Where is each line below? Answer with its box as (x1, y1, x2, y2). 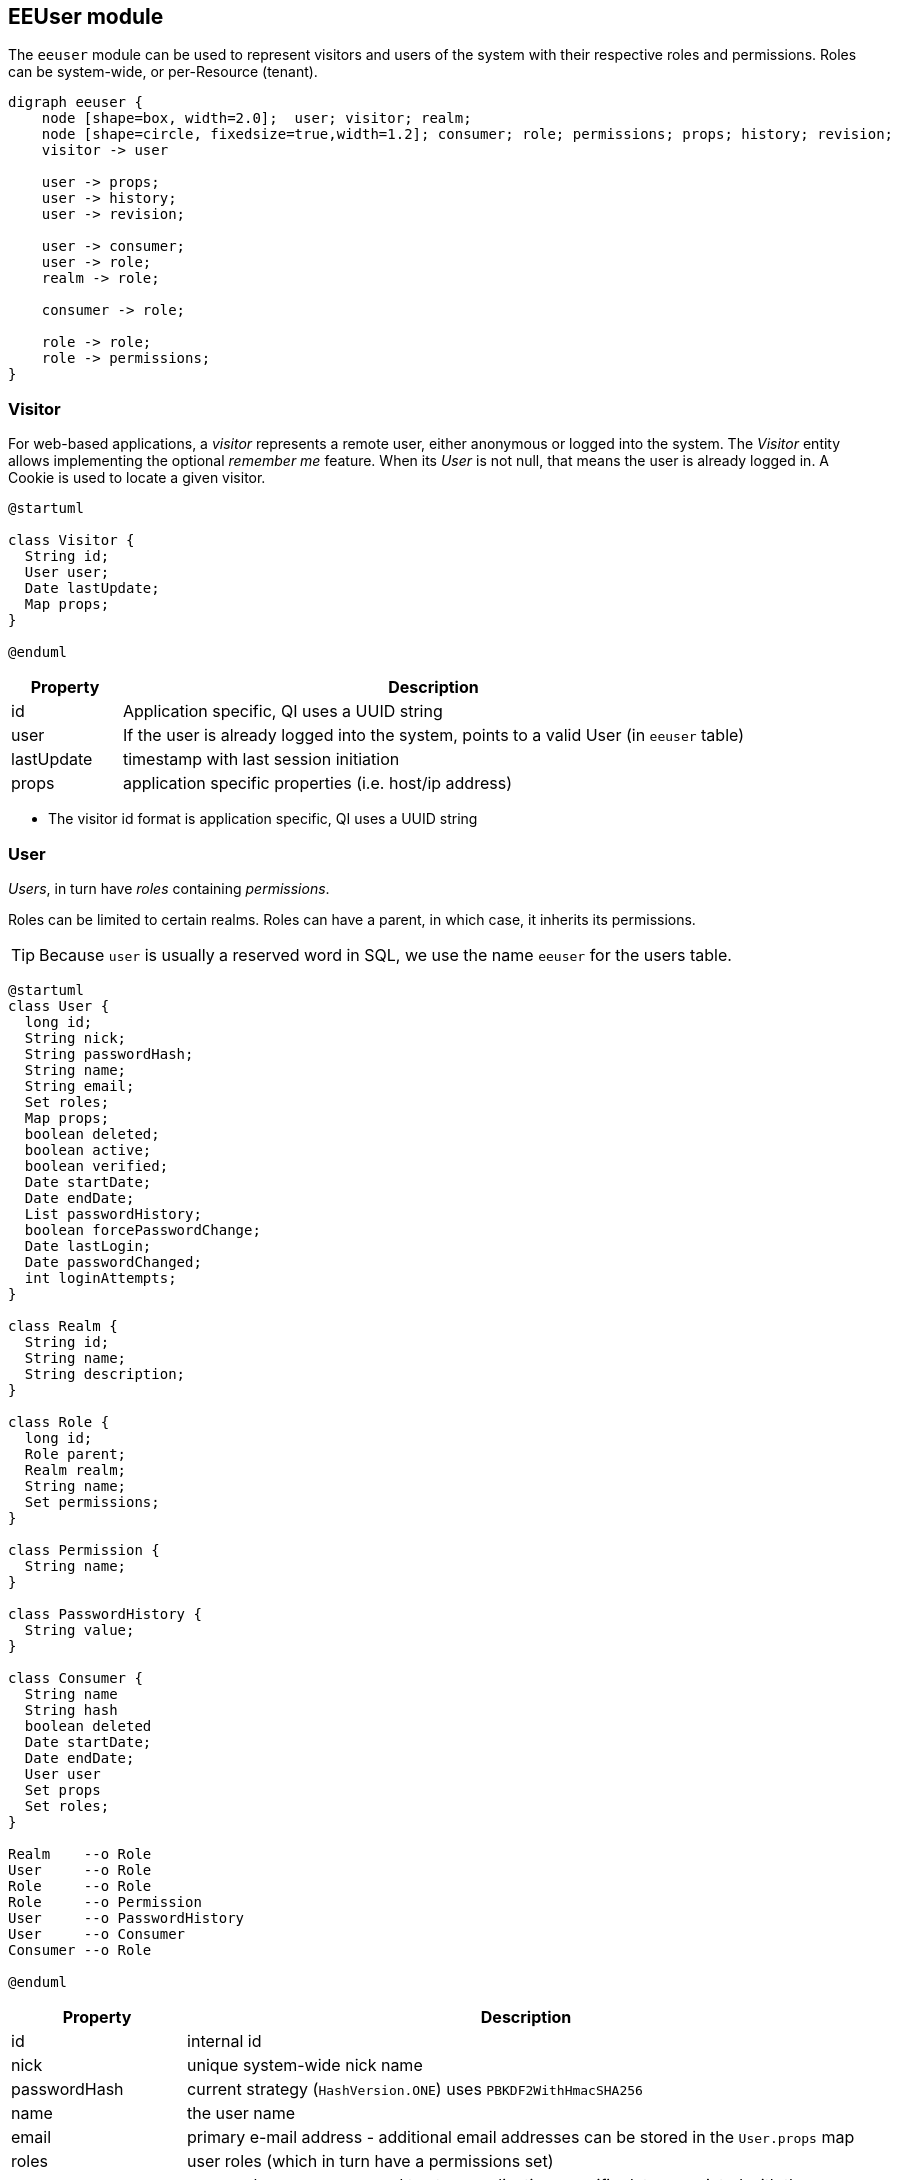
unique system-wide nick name (187, 2054, 423, 2075)
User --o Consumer (8, 1925, 186, 1942)
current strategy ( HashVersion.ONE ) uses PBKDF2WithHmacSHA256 (187, 2078, 643, 2099)
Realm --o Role (8, 1845, 152, 1862)
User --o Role (8, 1861, 152, 1878)
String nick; (24, 1029, 127, 1046)
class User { (8, 997, 110, 1014)
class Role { (8, 1413, 110, 1430)
